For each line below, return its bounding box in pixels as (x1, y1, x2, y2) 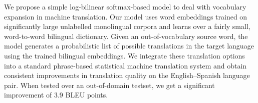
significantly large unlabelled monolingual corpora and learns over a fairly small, (4, 21, 250, 31)
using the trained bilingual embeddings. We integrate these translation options (4, 50, 245, 60)
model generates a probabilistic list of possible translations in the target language (4, 40, 254, 51)
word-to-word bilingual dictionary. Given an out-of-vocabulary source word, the (4, 30, 248, 41)
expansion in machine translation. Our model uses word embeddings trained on (4, 11, 247, 21)
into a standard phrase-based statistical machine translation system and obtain (4, 60, 247, 70)
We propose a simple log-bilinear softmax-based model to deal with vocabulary (4, 1, 246, 11)
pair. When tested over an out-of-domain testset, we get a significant (4, 79, 215, 90)
